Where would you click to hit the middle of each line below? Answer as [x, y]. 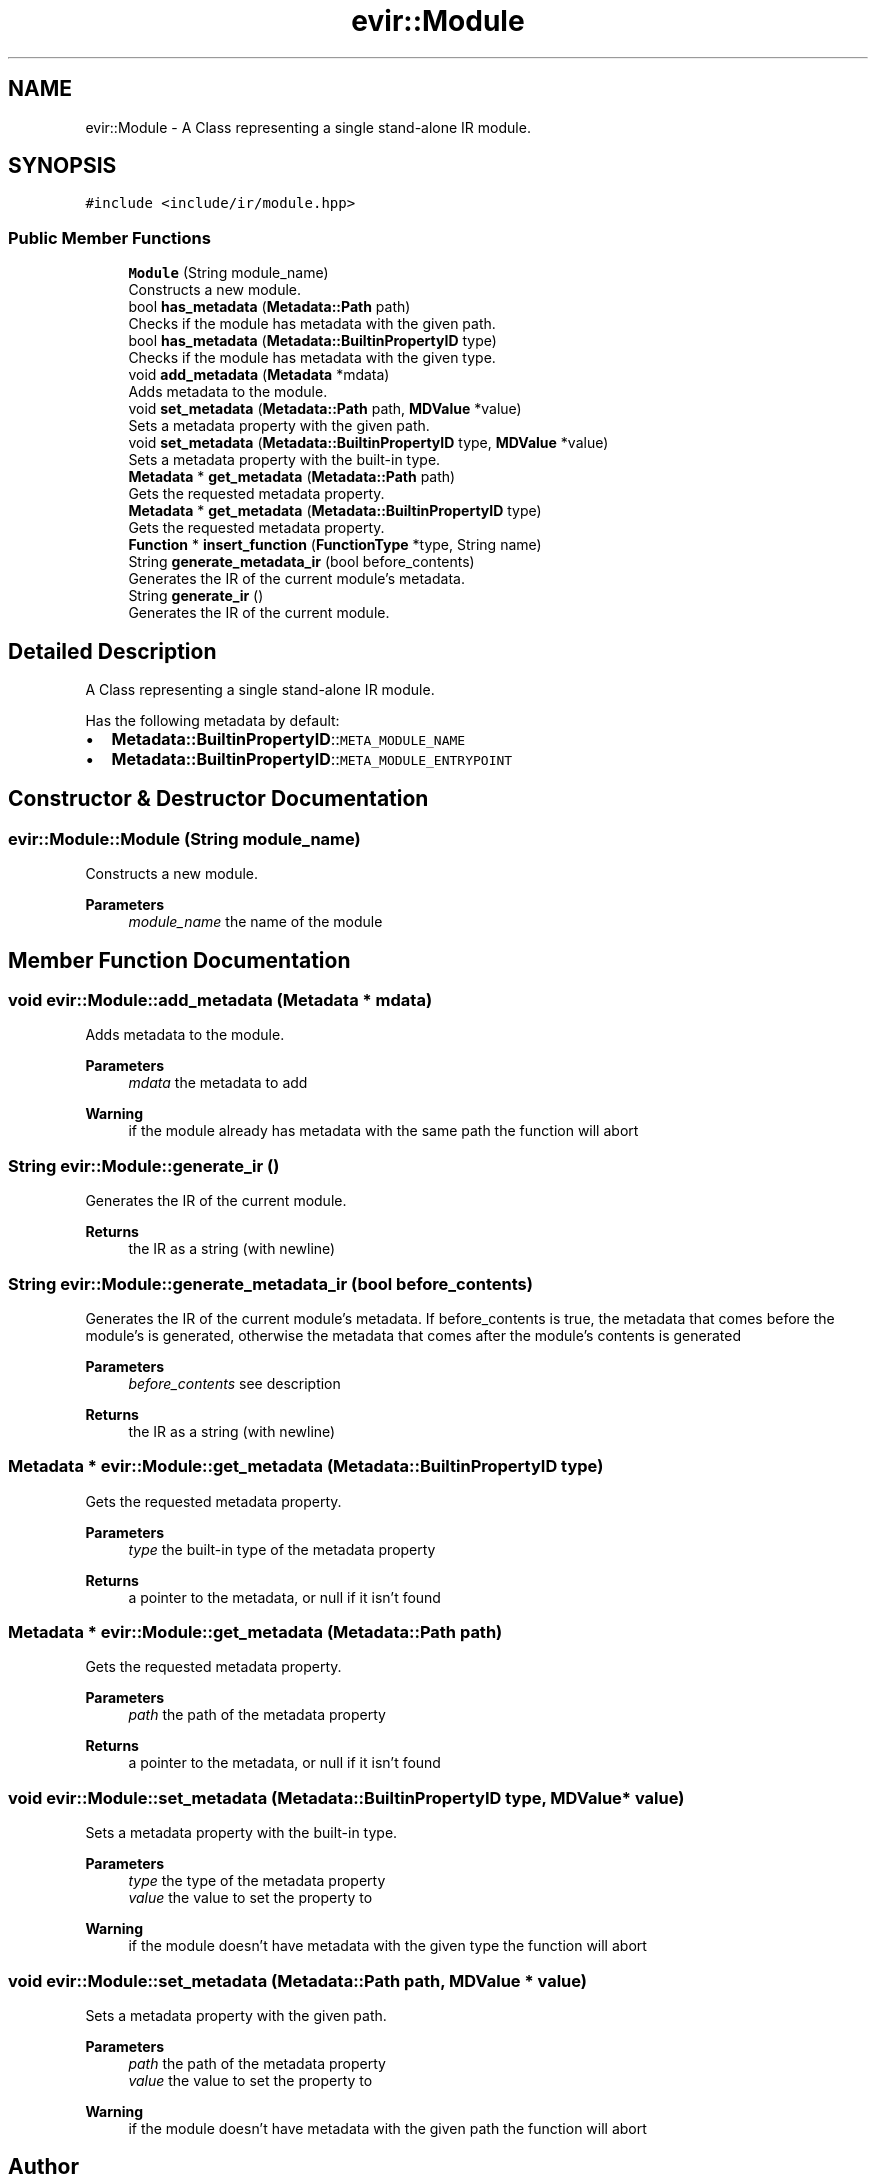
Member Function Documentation [179, 960]
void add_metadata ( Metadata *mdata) [259, 375]
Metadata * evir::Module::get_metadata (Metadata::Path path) [255, 1632]
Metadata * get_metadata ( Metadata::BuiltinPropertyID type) [335, 511]
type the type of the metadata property [257, 1881]
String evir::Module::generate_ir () [144, 1165]
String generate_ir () [196, 596]
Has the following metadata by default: [212, 721]
